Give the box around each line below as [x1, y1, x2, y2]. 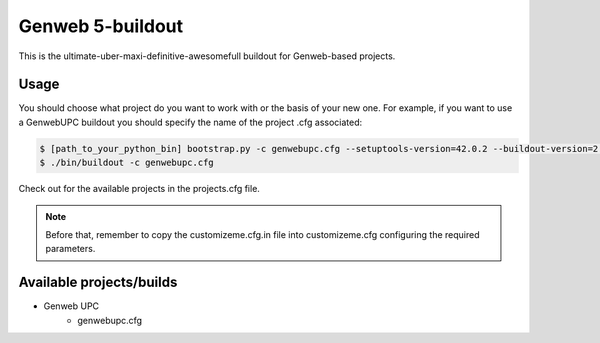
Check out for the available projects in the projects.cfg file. [18, 183, 260, 195]
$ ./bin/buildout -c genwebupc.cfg [39, 157, 214, 169]
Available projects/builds [18, 274, 178, 291]
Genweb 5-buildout [18, 15, 184, 37]
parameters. [45, 243, 96, 255]
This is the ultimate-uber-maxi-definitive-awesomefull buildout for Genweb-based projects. [18, 50, 396, 62]
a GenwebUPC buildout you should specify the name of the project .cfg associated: [18, 116, 363, 128]
